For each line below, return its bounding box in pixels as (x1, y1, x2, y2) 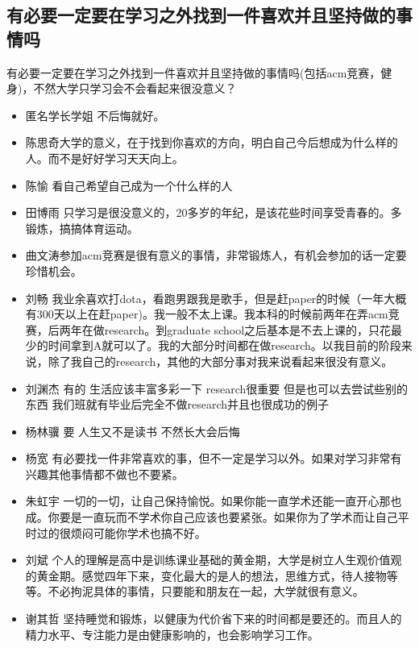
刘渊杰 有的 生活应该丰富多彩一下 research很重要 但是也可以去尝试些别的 (25, 380, 408, 397)
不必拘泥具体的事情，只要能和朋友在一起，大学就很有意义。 (48, 583, 364, 600)
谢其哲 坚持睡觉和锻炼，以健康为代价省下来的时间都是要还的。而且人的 (25, 610, 402, 627)
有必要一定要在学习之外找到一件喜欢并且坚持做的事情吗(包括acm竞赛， (6, 64, 381, 81)
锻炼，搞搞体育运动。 (25, 219, 139, 236)
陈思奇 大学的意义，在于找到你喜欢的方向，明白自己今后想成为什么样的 (25, 134, 398, 151)
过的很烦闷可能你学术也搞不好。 (36, 524, 206, 541)
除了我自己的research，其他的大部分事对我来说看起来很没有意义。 (48, 352, 393, 369)
